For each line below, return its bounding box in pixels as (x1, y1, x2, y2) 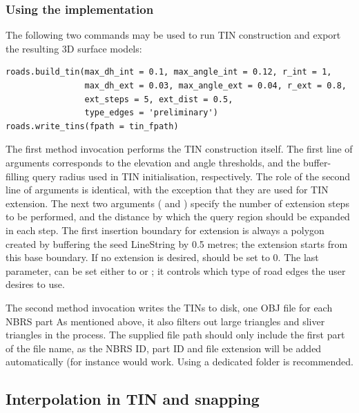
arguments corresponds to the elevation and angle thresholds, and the (6, 155, 300, 169)
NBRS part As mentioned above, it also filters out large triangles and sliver (6, 314, 325, 328)
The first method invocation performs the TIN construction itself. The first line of (6, 142, 353, 156)
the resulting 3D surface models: (6, 41, 142, 55)
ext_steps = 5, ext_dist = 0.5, (84, 94, 233, 104)
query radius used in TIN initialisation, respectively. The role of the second (32, 169, 351, 183)
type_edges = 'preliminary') (84, 108, 218, 118)
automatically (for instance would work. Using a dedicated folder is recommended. (6, 354, 353, 369)
